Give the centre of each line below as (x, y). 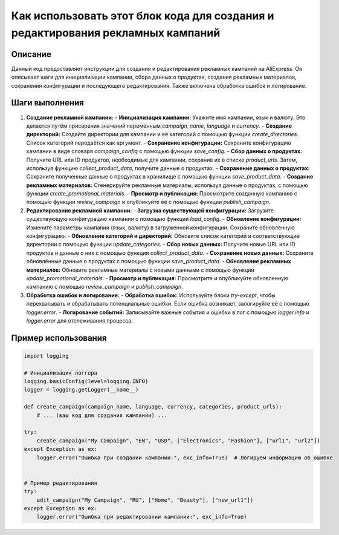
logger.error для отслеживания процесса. (79, 320)
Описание (31, 54)
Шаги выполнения (47, 103)
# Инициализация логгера (61, 373)
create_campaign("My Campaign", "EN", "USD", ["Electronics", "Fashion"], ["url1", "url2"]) (178, 441)
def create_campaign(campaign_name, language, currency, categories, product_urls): (153, 407)
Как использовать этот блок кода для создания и (143, 16)
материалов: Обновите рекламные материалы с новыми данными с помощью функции (140, 270)
